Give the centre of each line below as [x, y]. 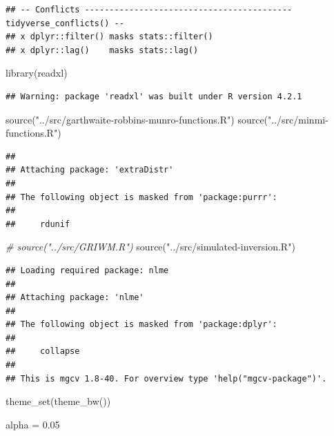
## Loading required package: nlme [87, 270]
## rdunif [38, 224]
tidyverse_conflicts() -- [65, 23]
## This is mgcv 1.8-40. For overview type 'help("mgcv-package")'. [166, 378]
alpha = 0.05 [33, 424]
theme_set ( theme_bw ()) [58, 401]
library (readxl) [37, 73]
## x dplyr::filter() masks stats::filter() [109, 37]
